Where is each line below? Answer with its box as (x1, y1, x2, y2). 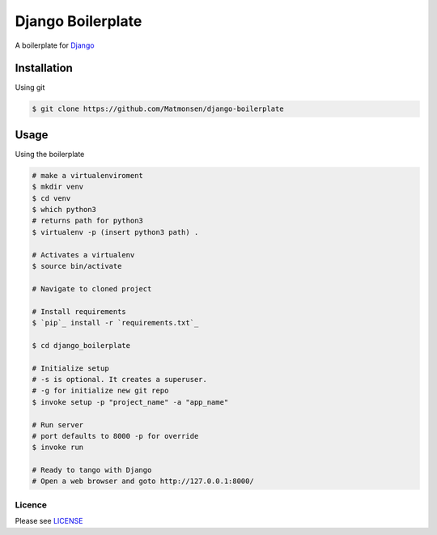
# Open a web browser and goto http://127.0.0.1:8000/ (32, 477, 254, 486)
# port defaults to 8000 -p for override (32, 431, 199, 440)
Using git (15, 83, 45, 92)
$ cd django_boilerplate (32, 341, 131, 350)
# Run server (32, 420, 84, 429)
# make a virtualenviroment (32, 171, 143, 180)
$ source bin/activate (32, 261, 122, 271)
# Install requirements (32, 307, 127, 316)
